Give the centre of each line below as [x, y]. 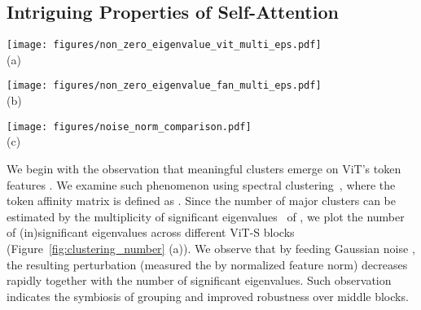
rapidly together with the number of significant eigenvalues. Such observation [199, 280]
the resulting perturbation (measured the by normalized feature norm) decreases [207, 264]
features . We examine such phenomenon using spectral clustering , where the [201, 184]
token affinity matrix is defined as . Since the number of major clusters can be [202, 201]
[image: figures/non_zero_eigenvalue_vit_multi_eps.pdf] [164, 45]
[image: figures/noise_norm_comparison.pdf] [129, 127]
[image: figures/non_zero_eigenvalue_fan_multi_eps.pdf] [164, 86]
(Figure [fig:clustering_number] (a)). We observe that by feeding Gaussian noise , [211, 248]
